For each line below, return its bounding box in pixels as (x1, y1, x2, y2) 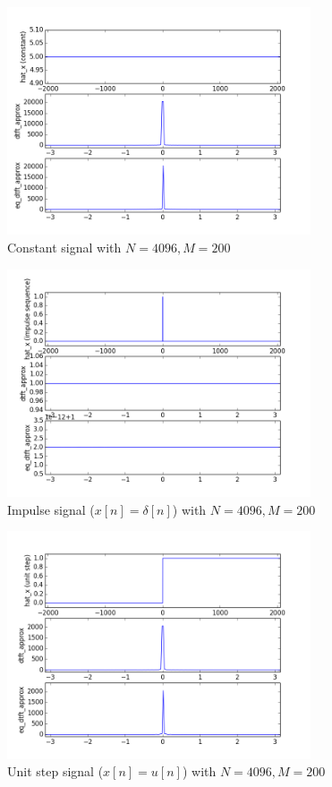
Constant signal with (7, 237, 122, 256)
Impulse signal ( (7, 500, 95, 518)
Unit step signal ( (7, 762, 104, 781)
